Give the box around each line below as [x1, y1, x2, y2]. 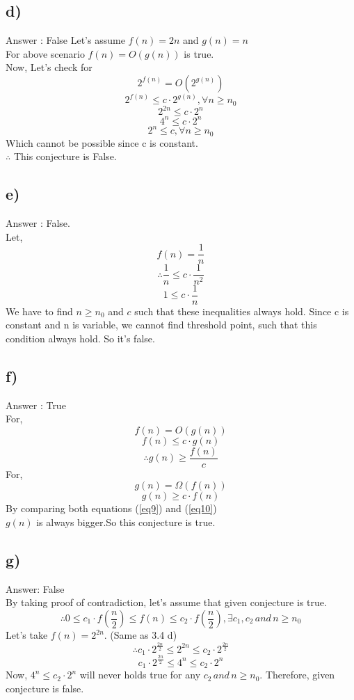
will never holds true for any [79, 667, 201, 682]
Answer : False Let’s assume [6, 33, 125, 47]
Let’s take [6, 628, 48, 642]
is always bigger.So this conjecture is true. [36, 515, 216, 530]
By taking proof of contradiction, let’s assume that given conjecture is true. [6, 595, 327, 610]
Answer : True [6, 397, 66, 412]
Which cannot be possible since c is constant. [6, 135, 198, 150]
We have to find [6, 303, 73, 318]
